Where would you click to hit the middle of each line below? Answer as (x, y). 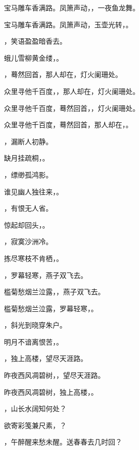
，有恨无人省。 (28, 208)
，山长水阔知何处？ (35, 408)
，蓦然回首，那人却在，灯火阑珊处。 (63, 74)
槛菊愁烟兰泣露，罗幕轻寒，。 (51, 308)
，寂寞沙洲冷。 (28, 241)
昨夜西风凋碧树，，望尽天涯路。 (54, 375)
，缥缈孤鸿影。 (28, 174)
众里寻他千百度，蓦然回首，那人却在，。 (68, 125)
